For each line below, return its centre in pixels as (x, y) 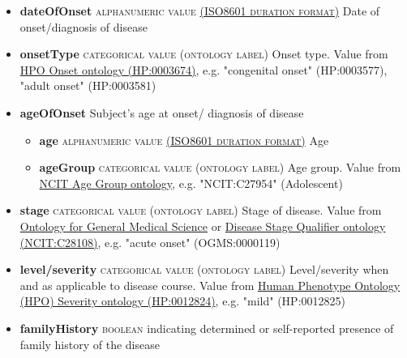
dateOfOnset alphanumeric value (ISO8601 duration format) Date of (200, 11)
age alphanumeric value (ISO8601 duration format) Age (184, 140)
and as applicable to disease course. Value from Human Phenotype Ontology (210, 285)
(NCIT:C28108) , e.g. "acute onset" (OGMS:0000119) (150, 242)
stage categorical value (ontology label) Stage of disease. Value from (201, 210)
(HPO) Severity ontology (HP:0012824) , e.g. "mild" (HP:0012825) (182, 301)
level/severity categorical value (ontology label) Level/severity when (204, 269)
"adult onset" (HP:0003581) (88, 85)
